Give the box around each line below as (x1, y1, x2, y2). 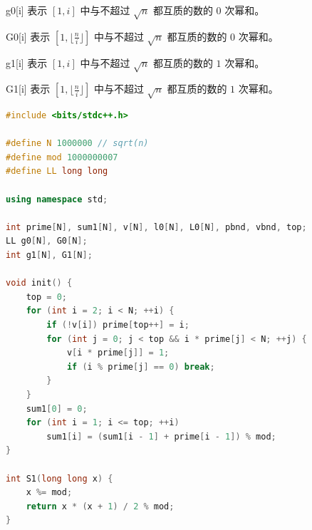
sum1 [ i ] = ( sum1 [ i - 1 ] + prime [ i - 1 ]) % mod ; (46, 431, 276, 442)
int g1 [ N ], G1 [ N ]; (6, 250, 93, 260)
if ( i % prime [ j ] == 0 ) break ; (66, 361, 215, 372)
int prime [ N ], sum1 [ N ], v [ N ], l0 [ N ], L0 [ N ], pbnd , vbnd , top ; (6, 222, 307, 232)
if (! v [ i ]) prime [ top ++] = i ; (46, 319, 189, 330)
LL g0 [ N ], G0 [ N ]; (6, 236, 88, 246)
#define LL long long (6, 166, 108, 177)
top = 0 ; (26, 291, 67, 302)
